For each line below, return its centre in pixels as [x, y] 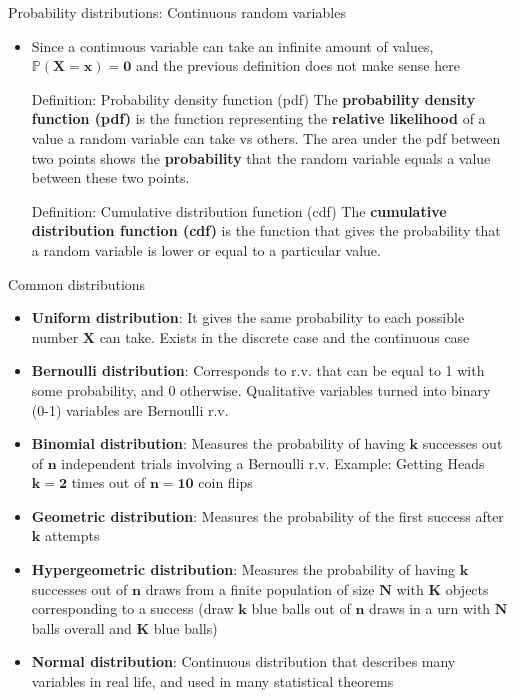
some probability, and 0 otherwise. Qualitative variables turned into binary [261, 389]
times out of [108, 482]
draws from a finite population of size [260, 588]
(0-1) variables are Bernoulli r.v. [130, 409]
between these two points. [110, 177]
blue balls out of [301, 608]
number [55, 336]
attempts [72, 535]
